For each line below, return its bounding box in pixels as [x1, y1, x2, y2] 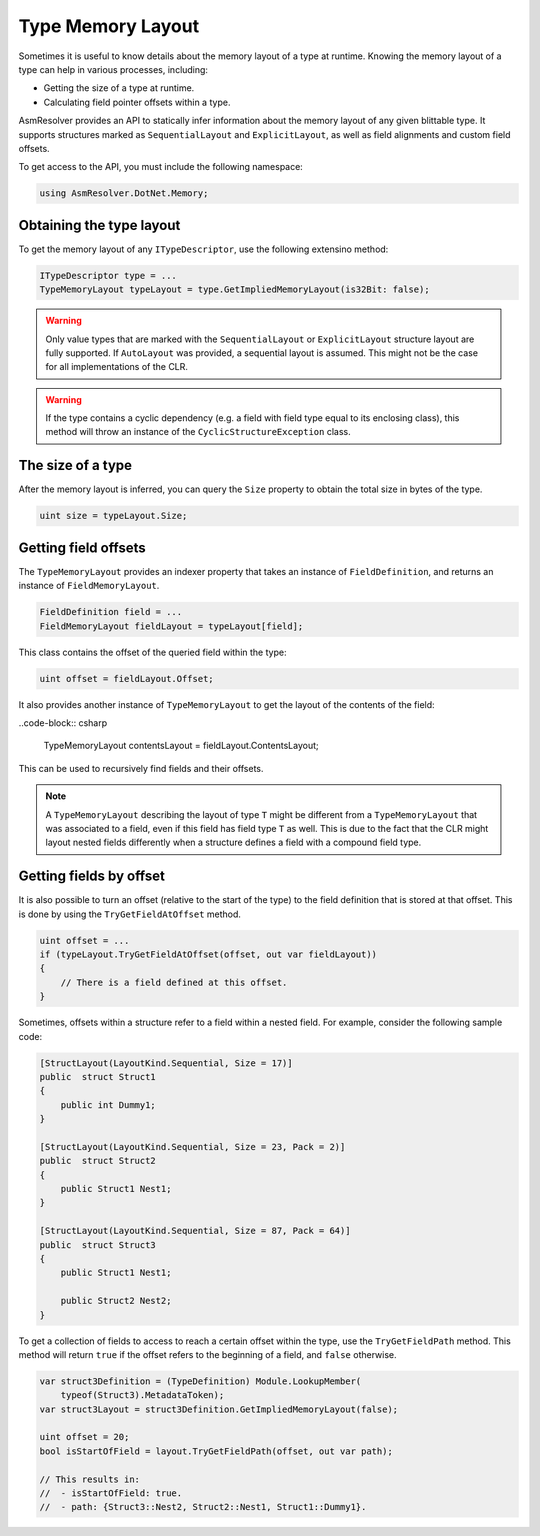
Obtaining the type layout [18, 216, 181, 234]
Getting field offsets [18, 539, 146, 556]
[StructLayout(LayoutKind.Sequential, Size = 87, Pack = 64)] [39, 1225, 351, 1237]
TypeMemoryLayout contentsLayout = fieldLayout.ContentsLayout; [43, 740, 319, 752]
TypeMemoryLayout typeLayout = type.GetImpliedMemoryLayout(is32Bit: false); [39, 284, 430, 295]
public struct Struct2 [39, 1155, 157, 1167]
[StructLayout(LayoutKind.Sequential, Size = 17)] [39, 1057, 294, 1069]
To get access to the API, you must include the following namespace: [18, 161, 304, 173]
